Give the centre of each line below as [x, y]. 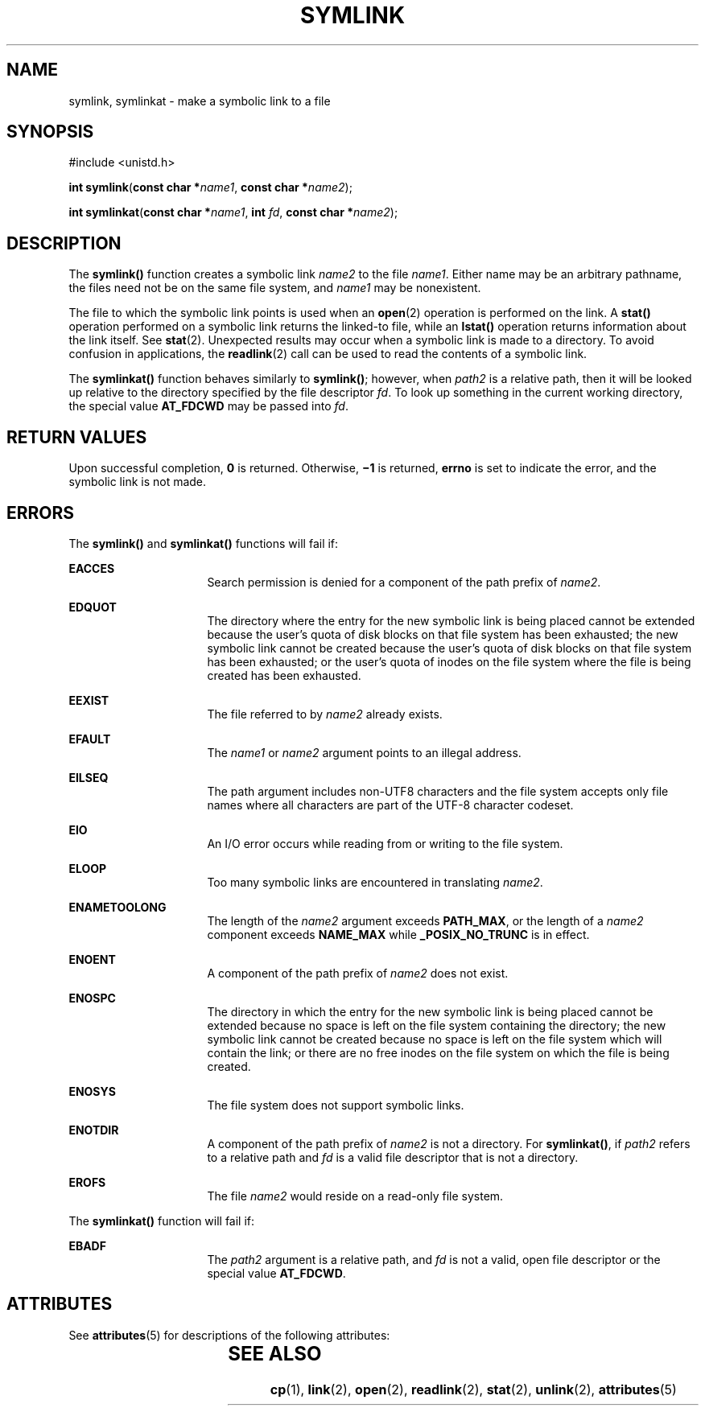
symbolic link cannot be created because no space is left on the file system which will [435, 1039]
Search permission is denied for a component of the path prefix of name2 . [404, 582]
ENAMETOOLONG [117, 907]
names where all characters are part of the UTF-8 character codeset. [390, 805]
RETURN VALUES [77, 437]
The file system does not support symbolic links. [336, 1105]
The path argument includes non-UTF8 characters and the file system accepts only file [438, 791]
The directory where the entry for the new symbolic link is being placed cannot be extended [451, 620]
